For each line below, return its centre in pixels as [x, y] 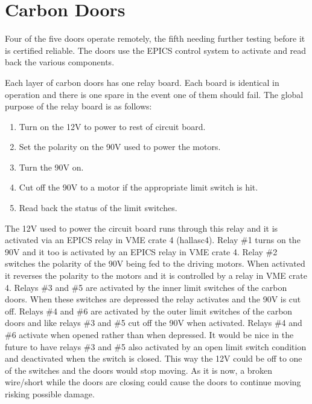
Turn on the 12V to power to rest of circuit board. [112, 126]
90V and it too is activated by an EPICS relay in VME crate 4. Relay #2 [141, 251]
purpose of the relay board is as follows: [78, 106]
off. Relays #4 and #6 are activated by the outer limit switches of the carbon [149, 311]
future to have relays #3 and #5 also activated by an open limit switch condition [156, 346]
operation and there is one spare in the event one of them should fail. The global [154, 94]
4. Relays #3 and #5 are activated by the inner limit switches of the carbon [146, 287]
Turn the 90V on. [51, 167]
